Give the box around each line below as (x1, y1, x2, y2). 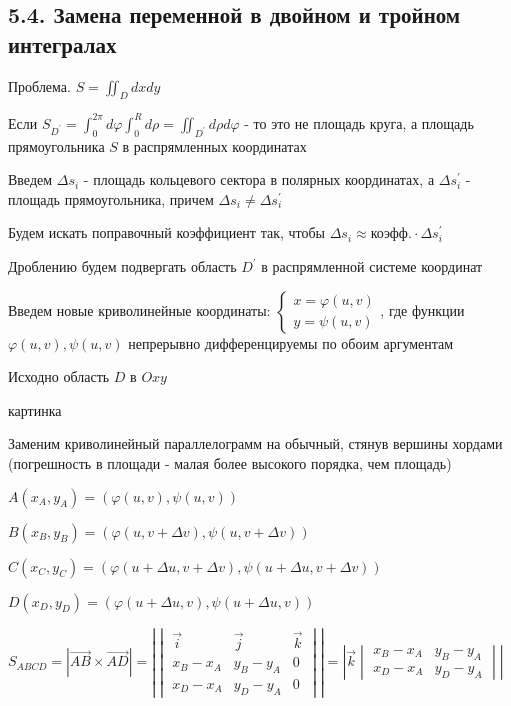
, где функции (380, 299, 465, 320)
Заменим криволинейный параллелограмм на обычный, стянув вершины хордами (8, 433, 503, 454)
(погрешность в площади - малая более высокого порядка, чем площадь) (8, 453, 452, 474)
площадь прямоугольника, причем (8, 188, 214, 209)
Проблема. (8, 75, 71, 96)
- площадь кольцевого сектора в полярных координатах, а (83, 169, 435, 190)
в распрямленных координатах (122, 135, 307, 156)
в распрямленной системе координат (261, 256, 483, 277)
